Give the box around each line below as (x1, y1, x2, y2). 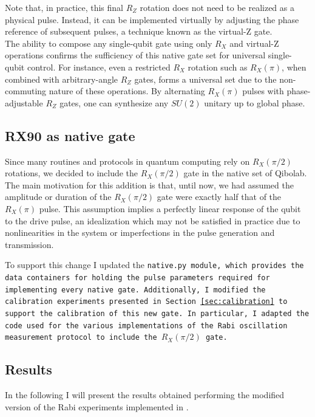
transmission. (5, 238, 54, 250)
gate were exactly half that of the (157, 190, 282, 203)
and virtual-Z (229, 36, 279, 49)
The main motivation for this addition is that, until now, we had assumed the (5, 178, 294, 191)
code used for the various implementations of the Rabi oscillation (5, 321, 288, 330)
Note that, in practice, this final (5, 1, 123, 13)
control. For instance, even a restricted (27, 60, 171, 73)
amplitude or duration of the (5, 190, 112, 203)
